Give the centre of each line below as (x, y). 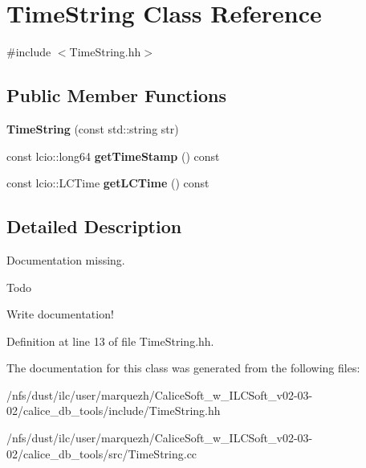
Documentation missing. (66, 259)
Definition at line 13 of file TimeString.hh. (110, 341)
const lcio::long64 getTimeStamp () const (113, 156)
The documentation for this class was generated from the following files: (183, 368)
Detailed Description (94, 226)
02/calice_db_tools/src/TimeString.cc (102, 453)
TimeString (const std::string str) (93, 128)
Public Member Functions (116, 95)
